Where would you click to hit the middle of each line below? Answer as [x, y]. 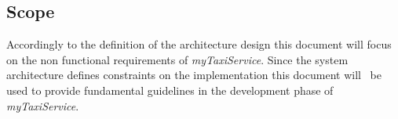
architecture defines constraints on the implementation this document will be [194, 75]
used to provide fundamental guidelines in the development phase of [170, 90]
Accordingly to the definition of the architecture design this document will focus [199, 44]
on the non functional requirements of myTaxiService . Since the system [177, 59]
